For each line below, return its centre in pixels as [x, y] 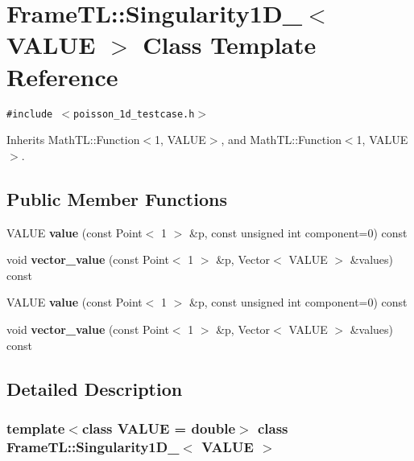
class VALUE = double [159, 428]
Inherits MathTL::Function [73, 140]
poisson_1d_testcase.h [134, 114]
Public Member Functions [117, 198]
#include [30, 114]
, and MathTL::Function [281, 140]
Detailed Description [95, 388]
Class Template [230, 45]
